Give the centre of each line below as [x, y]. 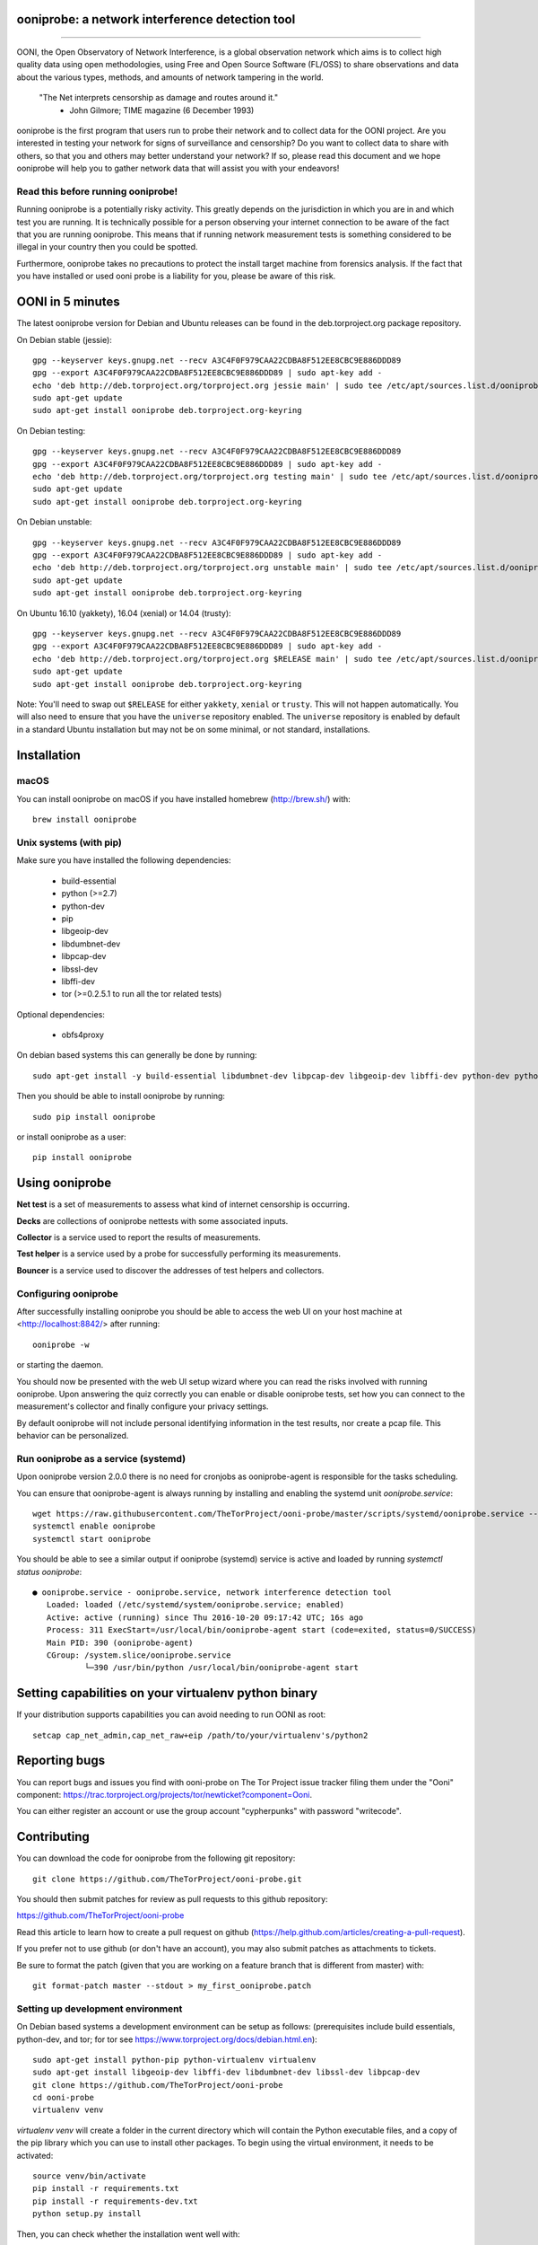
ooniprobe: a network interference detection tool [156, 19]
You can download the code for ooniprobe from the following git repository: [156, 1858]
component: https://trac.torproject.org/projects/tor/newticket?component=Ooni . [165, 1794]
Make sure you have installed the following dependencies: [124, 860]
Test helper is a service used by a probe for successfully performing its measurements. [178, 1254]
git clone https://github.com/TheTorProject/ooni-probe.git [167, 1879]
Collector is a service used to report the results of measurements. [139, 1237]
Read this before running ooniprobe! [97, 191]
